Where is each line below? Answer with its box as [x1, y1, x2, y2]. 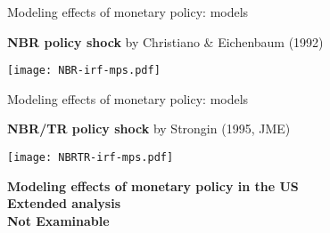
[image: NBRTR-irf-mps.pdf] [7, 151, 174, 165]
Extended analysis [7, 194, 121, 213]
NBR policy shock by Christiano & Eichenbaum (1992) [7, 32, 324, 51]
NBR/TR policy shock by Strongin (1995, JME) [7, 119, 291, 138]
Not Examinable [7, 211, 110, 229]
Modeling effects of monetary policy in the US [7, 176, 299, 195]
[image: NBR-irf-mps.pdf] [7, 64, 161, 77]
